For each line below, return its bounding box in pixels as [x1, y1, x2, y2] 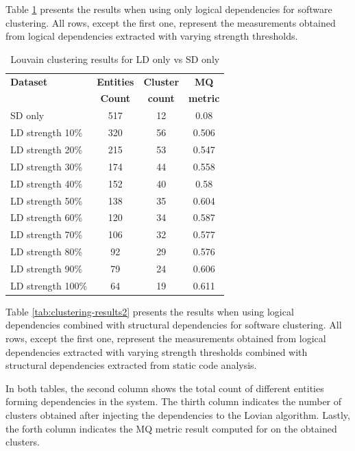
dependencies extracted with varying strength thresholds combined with [5, 344, 308, 359]
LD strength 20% [10, 142, 83, 156]
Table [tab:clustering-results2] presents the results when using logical [5, 304, 294, 318]
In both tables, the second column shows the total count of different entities [5, 381, 324, 395]
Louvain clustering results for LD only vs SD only [10, 51, 220, 66]
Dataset [10, 74, 48, 88]
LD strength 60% [10, 210, 83, 224]
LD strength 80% [10, 244, 83, 259]
